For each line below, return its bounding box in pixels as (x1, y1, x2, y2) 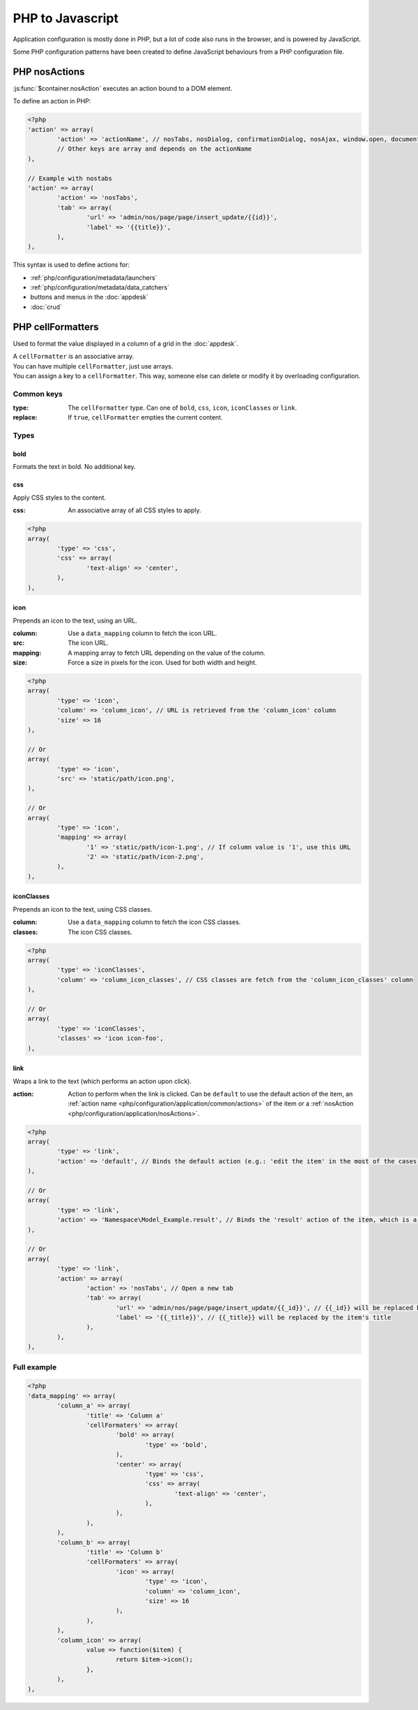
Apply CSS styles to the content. (13, 493, 107, 502)
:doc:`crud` (30, 302, 63, 311)
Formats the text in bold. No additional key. (13, 463, 136, 471)
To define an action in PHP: (13, 97, 91, 105)
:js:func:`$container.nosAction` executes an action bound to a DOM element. (13, 84, 233, 92)
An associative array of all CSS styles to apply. (68, 506, 201, 514)
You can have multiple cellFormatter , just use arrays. (13, 362, 173, 370)
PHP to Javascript (13, 10, 118, 26)
